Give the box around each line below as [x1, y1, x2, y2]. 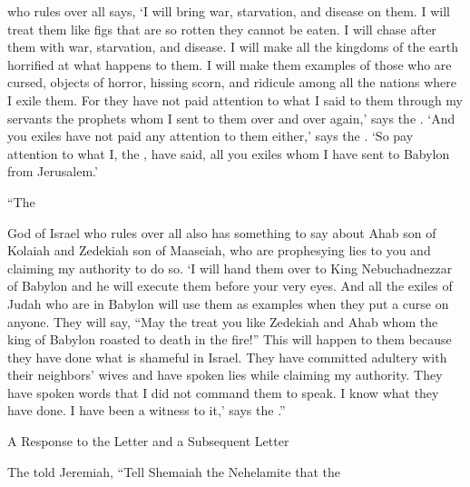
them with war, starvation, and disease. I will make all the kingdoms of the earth [7, 37, 459, 56]
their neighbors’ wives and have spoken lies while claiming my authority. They [7, 365, 443, 384]
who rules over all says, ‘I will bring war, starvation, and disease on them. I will [7, 2, 450, 20]
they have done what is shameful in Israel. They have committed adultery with [7, 347, 447, 366]
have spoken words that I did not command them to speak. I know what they [7, 383, 439, 402]
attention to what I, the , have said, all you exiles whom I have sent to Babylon [7, 144, 450, 163]
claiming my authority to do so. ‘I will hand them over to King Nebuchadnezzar [7, 258, 453, 277]
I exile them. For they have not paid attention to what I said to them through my [7, 90, 464, 109]
